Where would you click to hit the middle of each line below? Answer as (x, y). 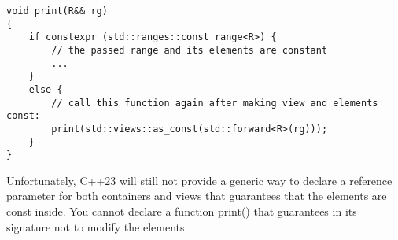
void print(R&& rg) (57, 11)
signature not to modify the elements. (97, 226)
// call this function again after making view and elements (215, 103)
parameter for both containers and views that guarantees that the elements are (197, 196)
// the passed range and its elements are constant (190, 50)
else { (46, 89)
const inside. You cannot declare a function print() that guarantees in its (182, 211)
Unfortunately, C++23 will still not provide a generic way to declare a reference (199, 180)
